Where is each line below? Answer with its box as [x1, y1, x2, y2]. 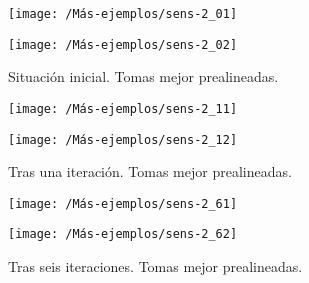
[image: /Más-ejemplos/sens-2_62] [8, 227, 238, 242]
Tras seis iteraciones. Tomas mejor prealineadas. [8, 256, 303, 277]
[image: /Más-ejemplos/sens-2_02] [8, 37, 238, 52]
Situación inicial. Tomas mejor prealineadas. [8, 66, 279, 87]
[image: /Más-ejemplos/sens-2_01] [8, 7, 238, 21]
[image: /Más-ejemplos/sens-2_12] [8, 132, 238, 147]
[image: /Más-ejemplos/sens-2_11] [8, 101, 238, 116]
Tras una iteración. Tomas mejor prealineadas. [8, 161, 292, 182]
